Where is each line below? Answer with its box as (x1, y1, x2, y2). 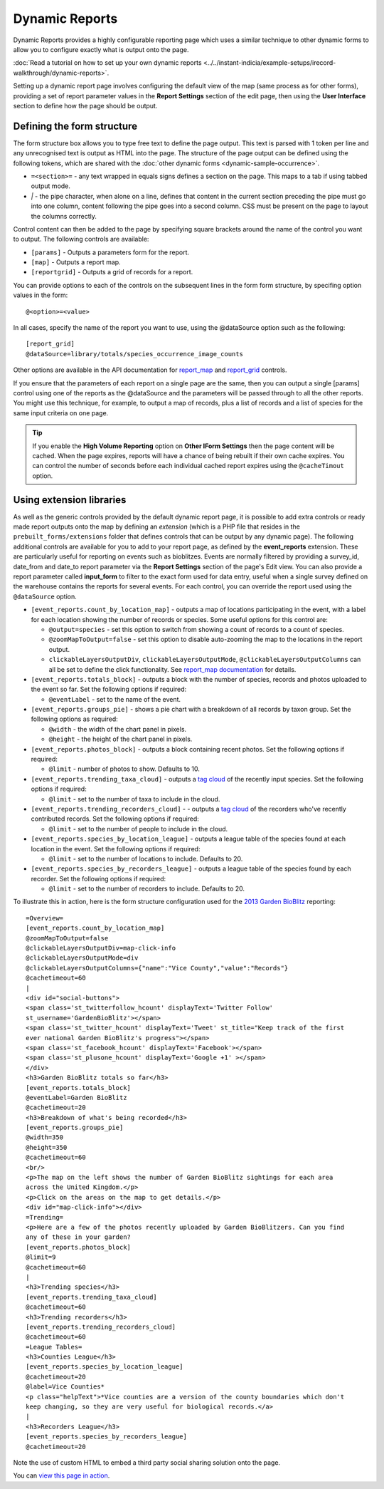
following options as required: (31, 715, 119, 723)
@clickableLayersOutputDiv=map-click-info (26, 944, 176, 953)
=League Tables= (26, 1343, 82, 1351)
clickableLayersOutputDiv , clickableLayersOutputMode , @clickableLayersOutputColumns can (48, 655, 361, 664)
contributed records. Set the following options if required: (31, 814, 199, 823)
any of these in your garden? (26, 1233, 132, 1241)
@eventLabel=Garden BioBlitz (26, 1094, 127, 1101)
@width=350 (26, 1133, 64, 1141)
